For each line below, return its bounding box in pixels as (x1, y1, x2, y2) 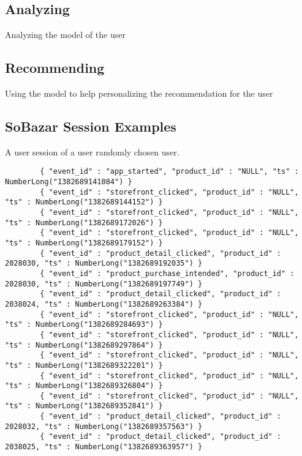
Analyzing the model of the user (5, 28, 126, 41)
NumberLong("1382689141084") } (5, 178, 132, 187)
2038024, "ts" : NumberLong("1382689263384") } (5, 299, 203, 308)
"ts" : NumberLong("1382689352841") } (5, 402, 163, 411)
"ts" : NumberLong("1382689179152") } (5, 238, 163, 247)
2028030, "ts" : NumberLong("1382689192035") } (5, 259, 203, 268)
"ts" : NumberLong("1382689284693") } (5, 320, 163, 329)
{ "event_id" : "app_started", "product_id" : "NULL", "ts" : (40, 167, 299, 176)
